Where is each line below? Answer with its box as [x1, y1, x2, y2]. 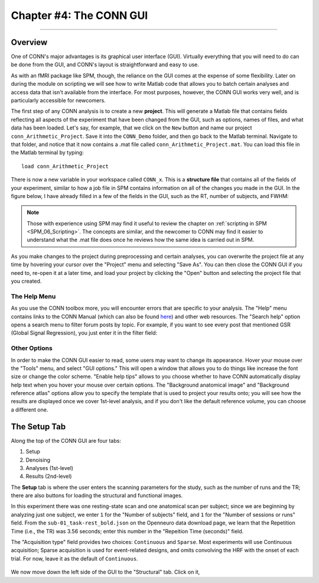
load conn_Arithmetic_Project [21, 163, 109, 170]
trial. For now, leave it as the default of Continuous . [11, 555, 138, 562]
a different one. [11, 406, 48, 413]
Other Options [11, 344, 53, 352]
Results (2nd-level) [25, 473, 72, 480]
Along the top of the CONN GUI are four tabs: [11, 437, 121, 444]
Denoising [25, 456, 50, 464]
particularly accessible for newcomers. [11, 97, 106, 104]
